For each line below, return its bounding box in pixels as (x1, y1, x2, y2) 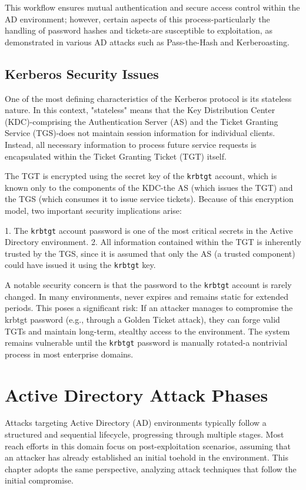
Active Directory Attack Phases (5, 382, 268, 406)
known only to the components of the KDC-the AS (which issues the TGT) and (5, 181, 293, 193)
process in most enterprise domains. (5, 347, 134, 360)
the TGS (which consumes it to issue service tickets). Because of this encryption (5, 193, 294, 205)
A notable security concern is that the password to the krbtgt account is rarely (5, 279, 292, 291)
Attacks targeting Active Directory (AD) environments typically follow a (5, 416, 267, 429)
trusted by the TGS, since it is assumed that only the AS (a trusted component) (5, 247, 295, 259)
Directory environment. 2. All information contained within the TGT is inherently (5, 236, 301, 248)
